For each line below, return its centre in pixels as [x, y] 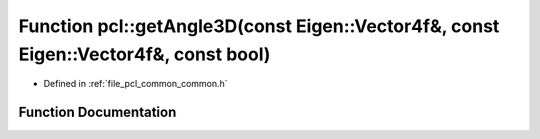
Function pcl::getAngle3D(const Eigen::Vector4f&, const [259, 26]
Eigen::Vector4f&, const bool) [144, 54]
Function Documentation [97, 112]
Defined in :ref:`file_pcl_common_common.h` [136, 84]
